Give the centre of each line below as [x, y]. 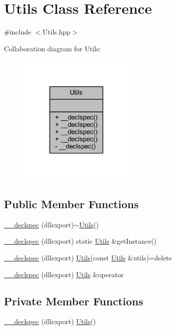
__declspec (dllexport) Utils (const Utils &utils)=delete [88, 258]
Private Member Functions [74, 301]
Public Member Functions [71, 204]
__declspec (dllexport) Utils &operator [64, 274]
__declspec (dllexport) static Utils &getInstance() [80, 241]
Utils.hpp [57, 32]
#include [18, 32]
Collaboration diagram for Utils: [53, 48]
